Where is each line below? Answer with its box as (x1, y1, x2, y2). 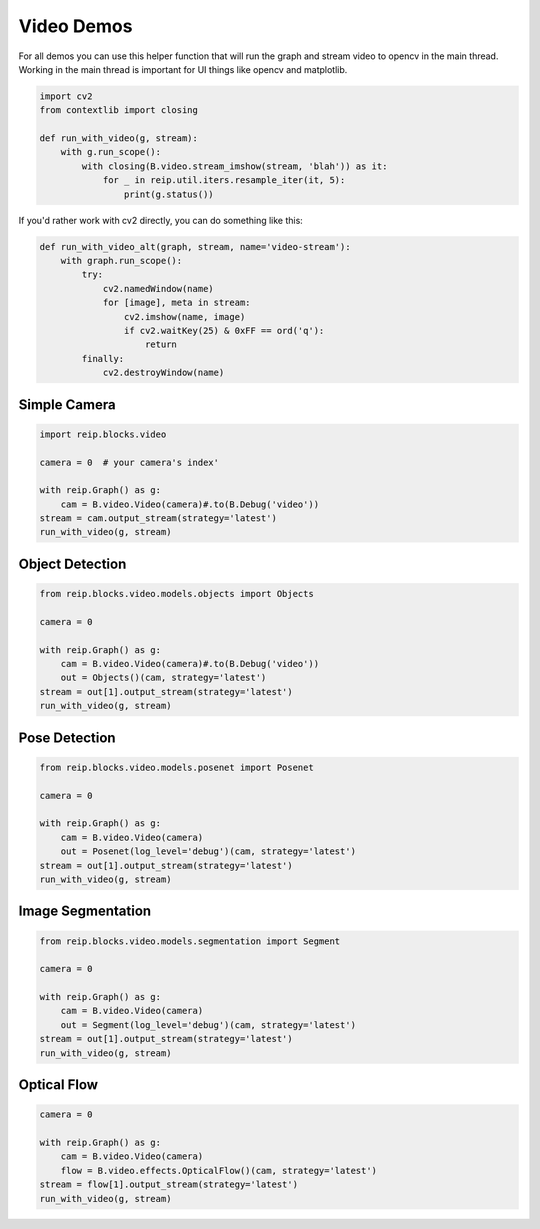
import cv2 (39, 90, 93, 102)
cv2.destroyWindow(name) (102, 367, 225, 379)
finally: (81, 353, 125, 364)
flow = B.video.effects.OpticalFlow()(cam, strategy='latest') (60, 1165, 378, 1176)
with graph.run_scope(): (60, 255, 183, 267)
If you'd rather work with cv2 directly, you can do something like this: (18, 214, 304, 226)
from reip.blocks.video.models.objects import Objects (39, 588, 314, 600)
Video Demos (18, 15, 133, 37)
